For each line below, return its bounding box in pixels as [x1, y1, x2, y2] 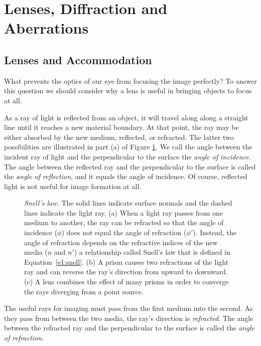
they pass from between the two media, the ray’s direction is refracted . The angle [4, 312, 253, 323]
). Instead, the [193, 227, 237, 238]
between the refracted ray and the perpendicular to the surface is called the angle [4, 322, 254, 333]
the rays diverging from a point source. [24, 286, 144, 296]
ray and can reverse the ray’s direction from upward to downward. [24, 266, 228, 277]
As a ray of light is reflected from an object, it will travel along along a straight [4, 112, 248, 122]
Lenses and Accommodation [4, 52, 152, 67]
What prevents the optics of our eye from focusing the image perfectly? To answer [4, 75, 257, 86]
